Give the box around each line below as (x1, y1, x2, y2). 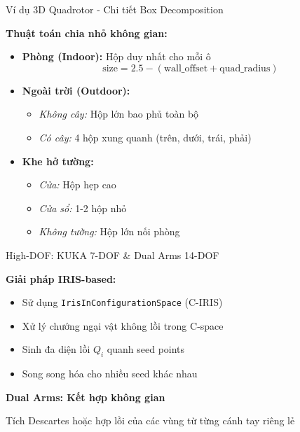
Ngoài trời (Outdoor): (22, 83, 130, 97)
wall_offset (163, 63, 208, 74)
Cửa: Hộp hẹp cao (39, 177, 116, 192)
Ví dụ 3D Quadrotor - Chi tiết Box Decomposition (6, 2, 224, 16)
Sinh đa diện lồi (22, 342, 90, 356)
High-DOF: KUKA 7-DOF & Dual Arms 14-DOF (6, 247, 219, 262)
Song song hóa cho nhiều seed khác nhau (22, 366, 198, 381)
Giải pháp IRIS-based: (6, 271, 116, 286)
